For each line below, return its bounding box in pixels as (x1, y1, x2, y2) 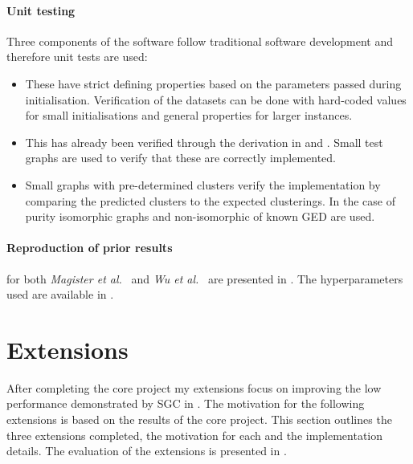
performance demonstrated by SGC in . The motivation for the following (6, 395, 365, 412)
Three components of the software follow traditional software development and (6, 32, 394, 49)
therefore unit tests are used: (6, 48, 148, 65)
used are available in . (6, 286, 114, 303)
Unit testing (6, 2, 76, 18)
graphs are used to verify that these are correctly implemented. (25, 149, 337, 166)
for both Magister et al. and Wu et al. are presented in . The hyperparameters (6, 270, 403, 287)
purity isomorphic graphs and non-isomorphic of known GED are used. (25, 208, 375, 225)
